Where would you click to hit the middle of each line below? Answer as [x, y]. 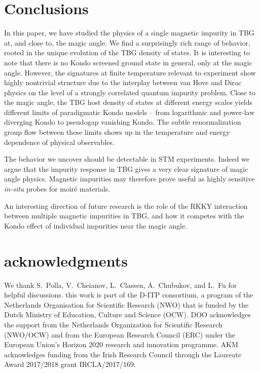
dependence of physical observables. [59, 142]
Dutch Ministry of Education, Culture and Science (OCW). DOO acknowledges [127, 314]
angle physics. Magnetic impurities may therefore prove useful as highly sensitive [129, 179]
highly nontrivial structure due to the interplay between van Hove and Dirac [123, 82]
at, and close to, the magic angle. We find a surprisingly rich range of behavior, [127, 42]
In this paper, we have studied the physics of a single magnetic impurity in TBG [129, 33]
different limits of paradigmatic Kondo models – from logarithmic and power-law [129, 112]
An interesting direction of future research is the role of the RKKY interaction [126, 206]
